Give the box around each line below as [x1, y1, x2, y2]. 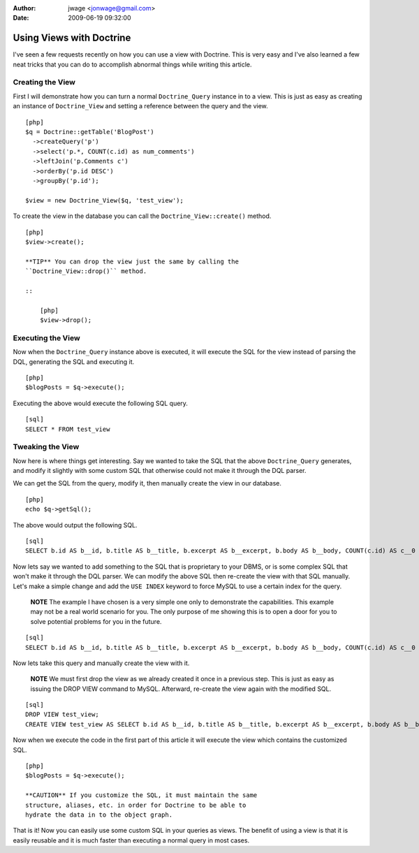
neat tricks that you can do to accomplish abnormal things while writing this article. [13, 60, 252, 68]
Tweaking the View [13, 442, 80, 452]
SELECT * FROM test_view [25, 425, 110, 433]
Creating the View [13, 78, 76, 87]
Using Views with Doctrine [13, 32, 131, 44]
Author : [13, 4, 36, 12]
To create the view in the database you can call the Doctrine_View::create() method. [13, 212, 272, 220]
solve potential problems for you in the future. [30, 617, 162, 625]
